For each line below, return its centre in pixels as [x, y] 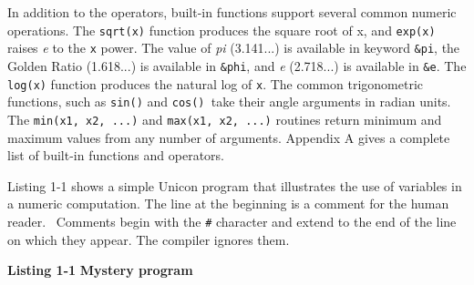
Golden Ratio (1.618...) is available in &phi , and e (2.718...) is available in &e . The [237, 65]
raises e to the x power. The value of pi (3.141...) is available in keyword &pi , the [234, 48]
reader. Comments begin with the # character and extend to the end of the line [232, 221]
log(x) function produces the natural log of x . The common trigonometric [215, 83]
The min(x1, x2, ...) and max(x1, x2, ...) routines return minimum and [225, 119]
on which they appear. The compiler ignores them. [149, 239]
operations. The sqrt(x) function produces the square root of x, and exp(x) [222, 30]
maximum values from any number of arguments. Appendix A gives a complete [229, 137]
